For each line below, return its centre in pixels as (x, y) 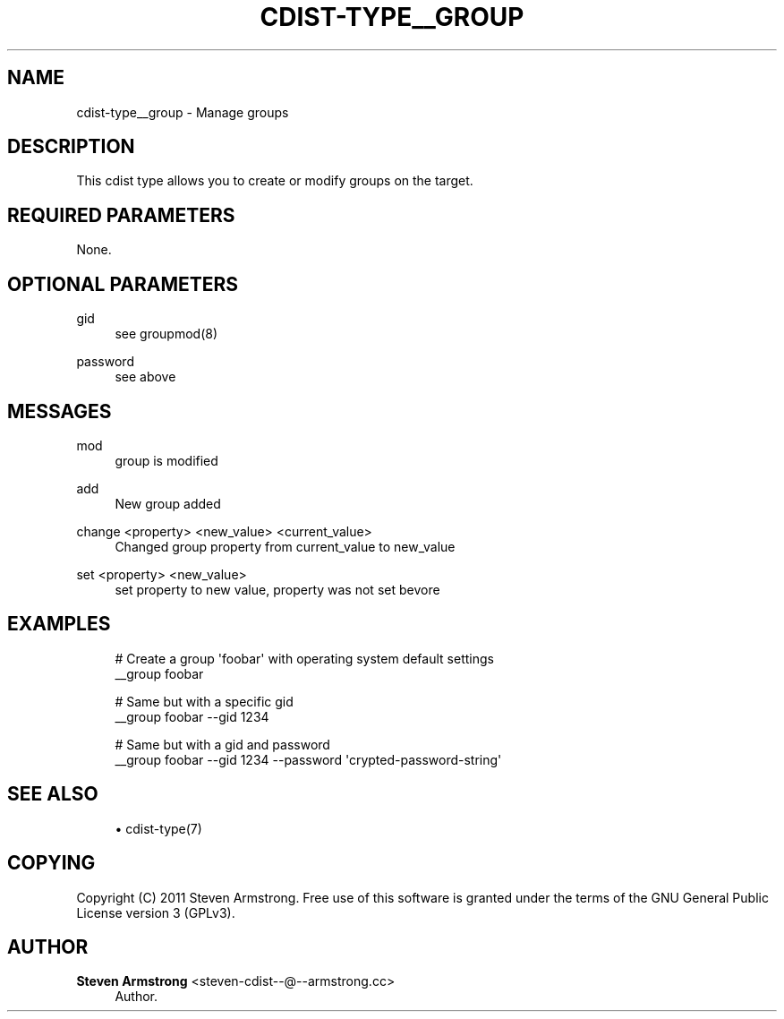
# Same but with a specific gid (204, 701)
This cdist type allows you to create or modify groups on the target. (275, 181)
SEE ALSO (53, 794)
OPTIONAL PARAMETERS (123, 284)
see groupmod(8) (166, 334)
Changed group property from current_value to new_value (285, 546)
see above (145, 377)
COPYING (51, 863)
